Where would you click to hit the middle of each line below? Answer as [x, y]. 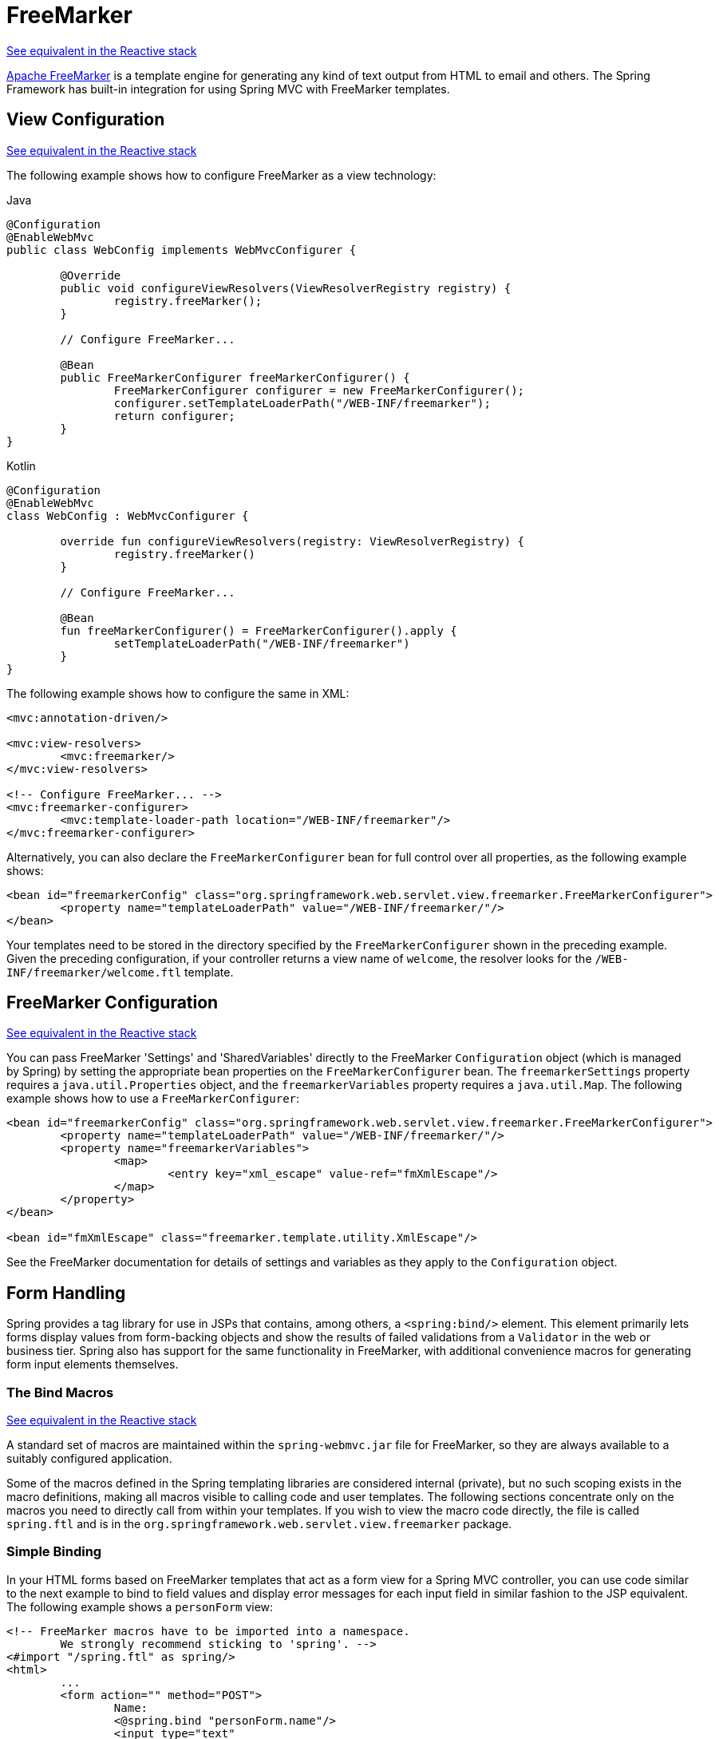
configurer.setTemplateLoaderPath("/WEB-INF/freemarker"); [302, 403]
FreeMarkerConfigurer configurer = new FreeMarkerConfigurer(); [319, 390]
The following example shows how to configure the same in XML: [178, 693]
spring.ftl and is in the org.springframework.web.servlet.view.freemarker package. [259, 1524]
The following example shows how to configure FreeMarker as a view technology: [221, 175]
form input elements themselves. [93, 1365]
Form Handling [66, 1293]
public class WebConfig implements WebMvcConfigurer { [182, 250]
